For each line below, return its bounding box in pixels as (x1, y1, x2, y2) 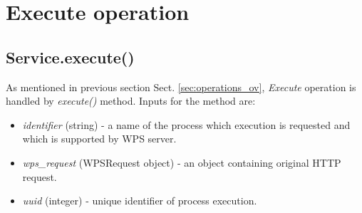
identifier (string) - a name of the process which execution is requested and (22, 117, 351, 132)
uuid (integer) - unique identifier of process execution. (22, 193, 257, 208)
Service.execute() (6, 46, 135, 68)
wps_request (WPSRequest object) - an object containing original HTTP (22, 155, 341, 170)
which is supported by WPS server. (22, 131, 177, 146)
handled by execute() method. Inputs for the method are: (6, 93, 256, 108)
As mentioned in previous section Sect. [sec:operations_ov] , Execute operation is (6, 79, 356, 94)
